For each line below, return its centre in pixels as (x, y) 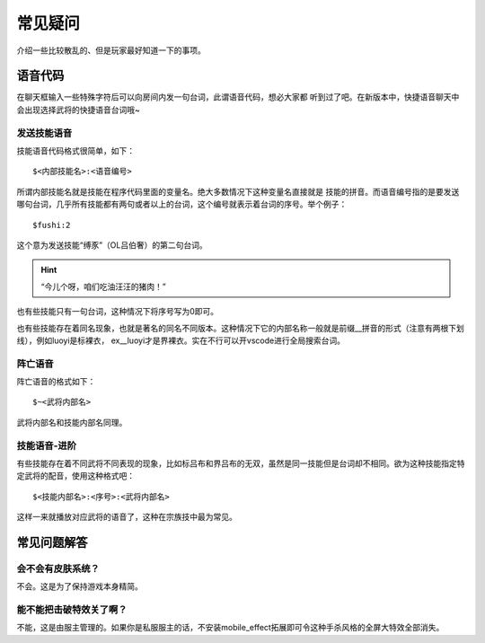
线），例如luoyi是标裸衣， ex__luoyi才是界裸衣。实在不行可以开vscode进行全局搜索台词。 (181, 340)
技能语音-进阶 (46, 445)
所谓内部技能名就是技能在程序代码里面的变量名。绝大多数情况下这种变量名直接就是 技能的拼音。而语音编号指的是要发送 (238, 191)
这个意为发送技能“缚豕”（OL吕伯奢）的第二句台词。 (112, 245)
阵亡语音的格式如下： (56, 382)
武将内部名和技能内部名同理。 (72, 422)
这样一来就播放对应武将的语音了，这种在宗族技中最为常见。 (127, 517)
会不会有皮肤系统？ (58, 568)
